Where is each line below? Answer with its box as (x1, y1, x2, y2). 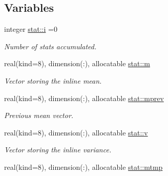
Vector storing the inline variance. (4, 144, 112, 155)
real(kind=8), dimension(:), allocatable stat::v (4, 127, 148, 138)
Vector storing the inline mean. (4, 75, 102, 86)
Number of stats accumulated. (4, 41, 97, 51)
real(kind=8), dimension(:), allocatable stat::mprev (4, 92, 164, 103)
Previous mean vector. (4, 110, 74, 121)
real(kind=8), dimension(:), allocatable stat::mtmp (4, 161, 163, 172)
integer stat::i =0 (4, 24, 57, 34)
